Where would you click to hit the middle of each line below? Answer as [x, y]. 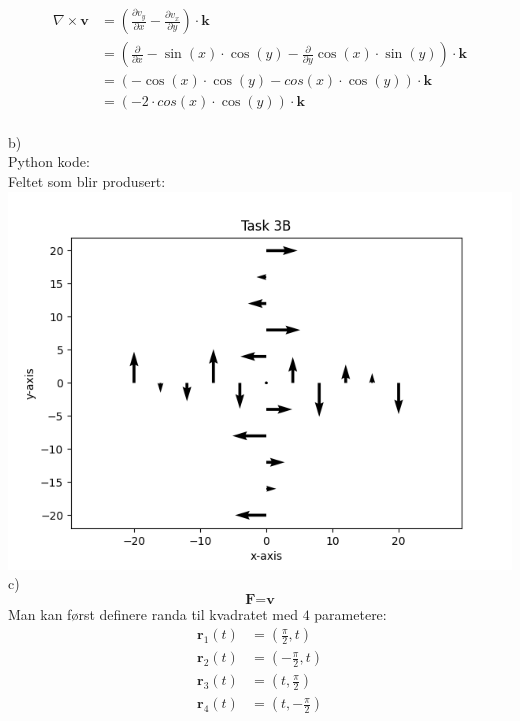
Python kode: [49, 161]
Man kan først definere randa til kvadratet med [153, 613]
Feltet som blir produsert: [87, 180]
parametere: [350, 613]
